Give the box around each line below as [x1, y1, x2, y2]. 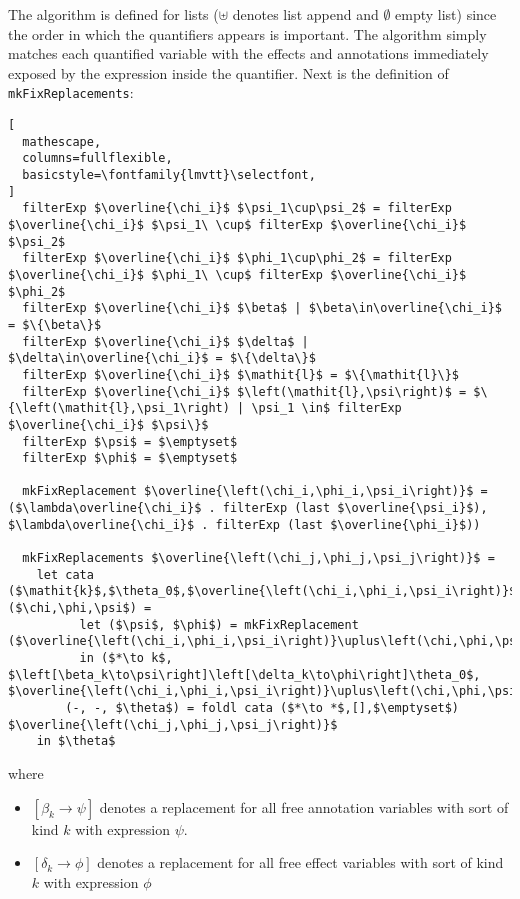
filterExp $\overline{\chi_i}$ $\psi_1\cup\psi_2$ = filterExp [22, 201, 452, 216]
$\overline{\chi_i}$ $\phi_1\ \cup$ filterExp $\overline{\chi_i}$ [8, 267, 467, 282]
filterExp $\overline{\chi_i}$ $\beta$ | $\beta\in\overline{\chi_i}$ [22, 301, 502, 316]
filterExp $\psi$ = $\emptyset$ [22, 434, 238, 449]
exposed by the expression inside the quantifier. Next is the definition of [8, 62, 449, 83]
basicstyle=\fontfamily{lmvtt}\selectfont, [22, 168, 316, 182]
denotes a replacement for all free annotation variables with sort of [99, 796, 509, 817]
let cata [36, 567, 94, 582]
